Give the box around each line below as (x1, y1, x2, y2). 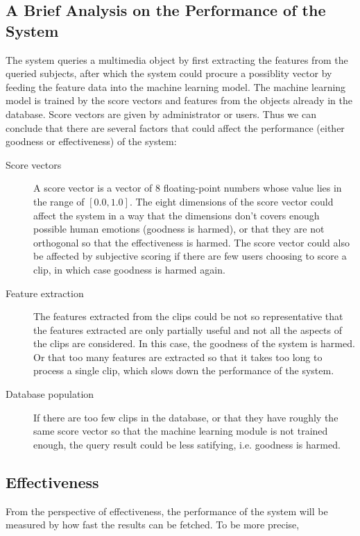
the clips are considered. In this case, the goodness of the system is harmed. (33, 336, 355, 351)
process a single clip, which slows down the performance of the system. (33, 363, 334, 378)
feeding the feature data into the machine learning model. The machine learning (6, 79, 346, 94)
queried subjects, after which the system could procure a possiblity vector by (6, 66, 332, 81)
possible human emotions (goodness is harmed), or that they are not (33, 221, 325, 236)
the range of (33, 194, 85, 208)
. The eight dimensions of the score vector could (129, 194, 334, 208)
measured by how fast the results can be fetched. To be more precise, (6, 517, 300, 532)
